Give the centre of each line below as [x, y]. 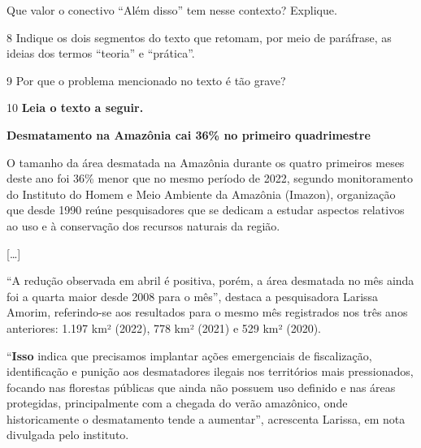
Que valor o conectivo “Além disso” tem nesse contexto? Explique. [172, 10]
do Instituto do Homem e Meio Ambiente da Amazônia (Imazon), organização [201, 194]
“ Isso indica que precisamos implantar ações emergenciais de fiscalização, [189, 355]
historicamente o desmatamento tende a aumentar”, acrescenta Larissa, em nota [206, 418]
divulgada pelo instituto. [68, 435]
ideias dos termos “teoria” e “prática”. [101, 53]
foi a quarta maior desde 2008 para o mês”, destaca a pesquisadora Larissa [193, 296]
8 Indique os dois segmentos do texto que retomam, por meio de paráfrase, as [199, 37]
